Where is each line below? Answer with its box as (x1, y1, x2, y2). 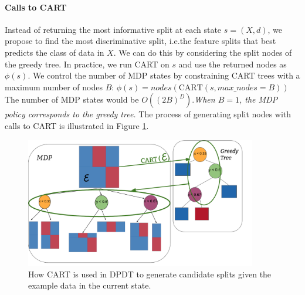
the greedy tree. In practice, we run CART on (5, 57, 170, 70)
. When (192, 93, 215, 106)
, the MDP (239, 93, 278, 106)
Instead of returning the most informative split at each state (5, 23, 222, 35)
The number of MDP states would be (5, 93, 139, 106)
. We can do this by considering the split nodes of (113, 46, 292, 58)
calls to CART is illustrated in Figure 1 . (5, 119, 149, 131)
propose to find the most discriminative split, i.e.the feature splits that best (5, 35, 276, 47)
